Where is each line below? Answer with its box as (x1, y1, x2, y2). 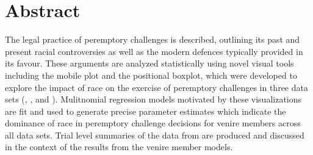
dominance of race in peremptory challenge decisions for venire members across (5, 117, 301, 129)
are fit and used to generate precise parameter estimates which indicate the (5, 104, 286, 117)
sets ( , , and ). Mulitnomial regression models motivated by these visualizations (5, 93, 302, 106)
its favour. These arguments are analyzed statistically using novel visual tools (5, 57, 294, 70)
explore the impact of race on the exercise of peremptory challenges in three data (5, 81, 308, 93)
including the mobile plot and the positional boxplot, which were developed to (5, 68, 297, 81)
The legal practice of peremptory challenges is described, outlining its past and (5, 33, 300, 46)
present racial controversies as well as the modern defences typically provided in (5, 45, 303, 57)
